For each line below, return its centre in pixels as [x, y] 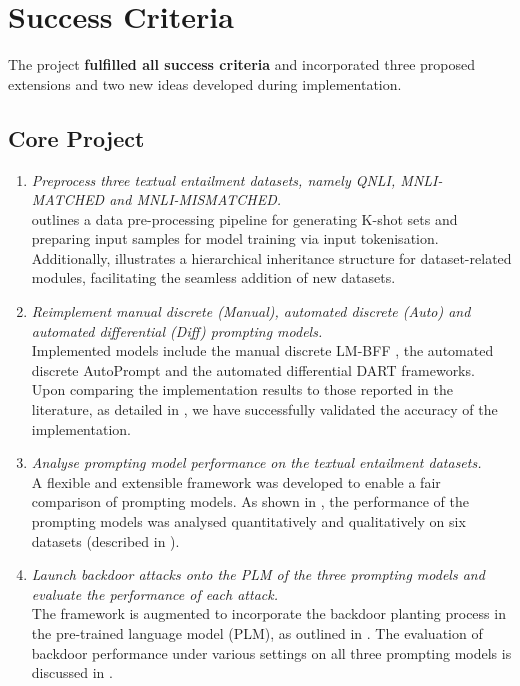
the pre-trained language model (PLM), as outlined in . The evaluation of [257, 632]
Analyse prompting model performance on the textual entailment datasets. [256, 462]
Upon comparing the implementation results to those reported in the [242, 389]
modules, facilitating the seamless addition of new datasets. [213, 277]
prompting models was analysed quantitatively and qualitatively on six [248, 521]
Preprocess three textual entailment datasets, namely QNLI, [213, 179]
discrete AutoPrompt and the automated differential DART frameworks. [253, 369]
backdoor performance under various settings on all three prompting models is [271, 652]
